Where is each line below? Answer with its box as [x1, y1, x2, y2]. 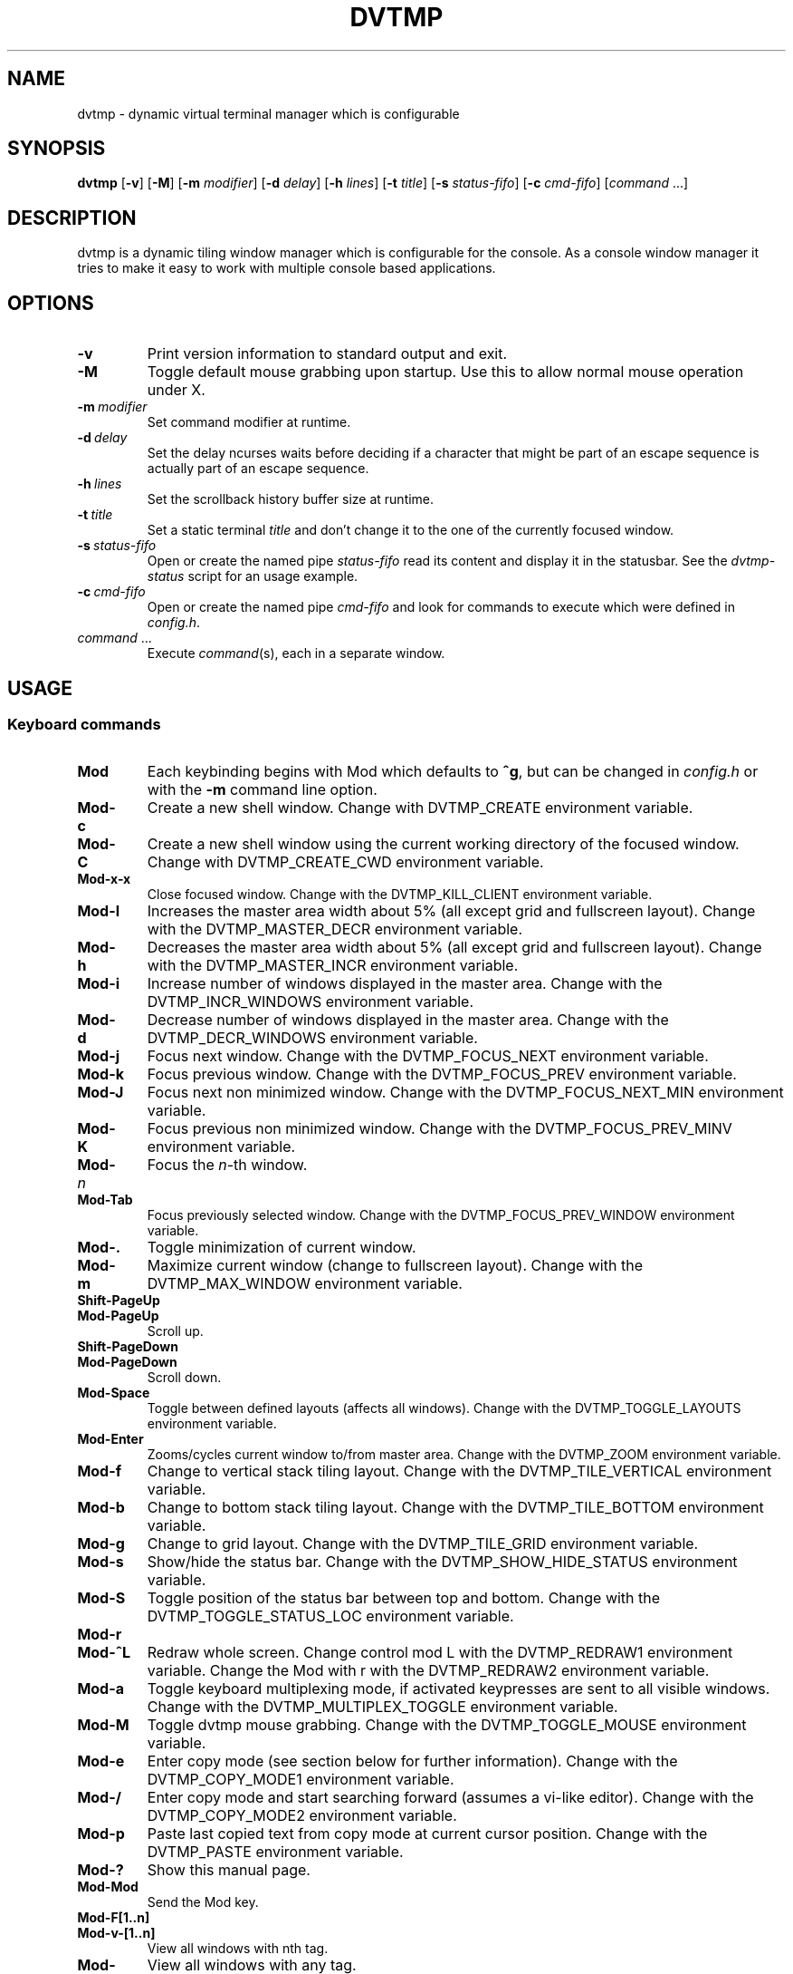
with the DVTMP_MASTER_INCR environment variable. [147, 956, 519, 975]
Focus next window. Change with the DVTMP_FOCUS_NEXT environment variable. [147, 1047, 709, 1066]
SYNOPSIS [7, 137, 106, 160]
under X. [147, 381, 205, 400]
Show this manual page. [147, 1861, 311, 1880]
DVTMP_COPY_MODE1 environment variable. [147, 1770, 454, 1789]
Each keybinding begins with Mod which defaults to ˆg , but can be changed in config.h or [147, 762, 759, 781]
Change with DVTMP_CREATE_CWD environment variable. [147, 853, 544, 872]
